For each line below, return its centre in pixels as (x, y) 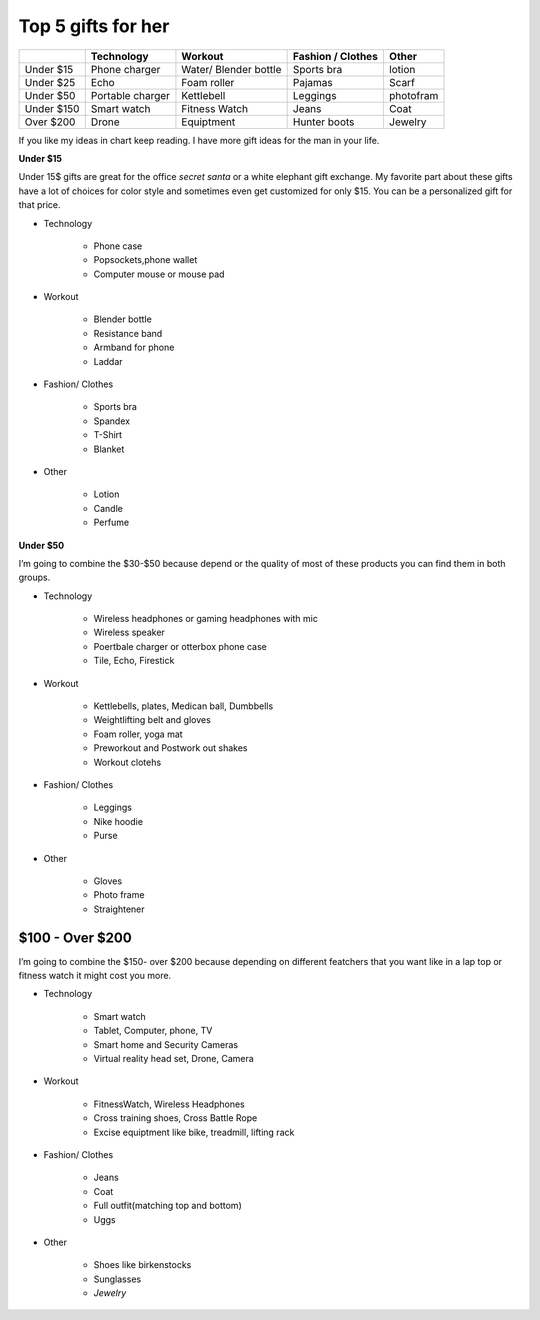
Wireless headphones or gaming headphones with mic (206, 619)
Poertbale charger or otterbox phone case (180, 646)
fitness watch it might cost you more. (95, 976)
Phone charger (125, 69)
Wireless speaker (129, 632)
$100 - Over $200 (75, 937)
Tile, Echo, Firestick (134, 661)
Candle (108, 508)
